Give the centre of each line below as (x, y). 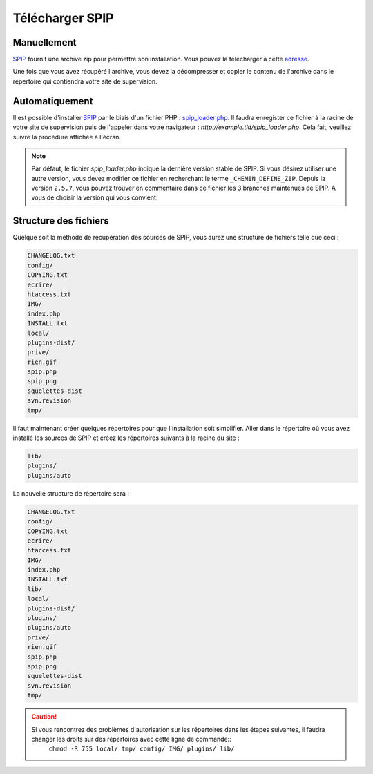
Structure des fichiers (61, 221)
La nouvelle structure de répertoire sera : (71, 493)
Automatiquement (53, 101)
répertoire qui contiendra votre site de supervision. (85, 81)
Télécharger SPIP (63, 18)
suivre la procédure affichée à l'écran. (67, 137)
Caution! (44, 717)
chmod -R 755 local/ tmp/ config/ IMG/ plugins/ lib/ (142, 749)
